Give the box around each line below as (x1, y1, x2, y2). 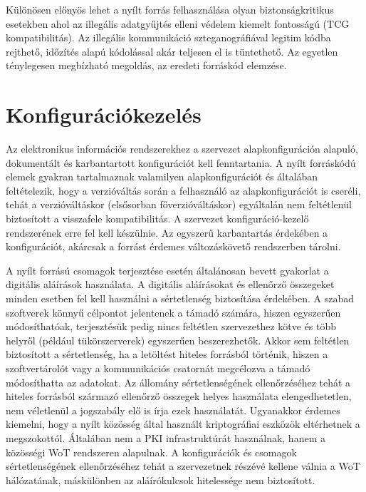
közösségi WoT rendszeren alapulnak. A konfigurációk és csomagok (6, 444, 297, 459)
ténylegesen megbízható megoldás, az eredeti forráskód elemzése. (6, 58, 287, 73)
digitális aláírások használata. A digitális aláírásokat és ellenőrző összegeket (6, 277, 335, 292)
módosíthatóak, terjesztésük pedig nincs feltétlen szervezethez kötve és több (6, 319, 337, 334)
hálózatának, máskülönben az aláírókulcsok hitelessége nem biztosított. (6, 472, 315, 487)
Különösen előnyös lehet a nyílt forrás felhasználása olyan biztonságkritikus (6, 2, 334, 16)
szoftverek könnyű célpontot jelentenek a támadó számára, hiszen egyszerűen (6, 304, 341, 319)
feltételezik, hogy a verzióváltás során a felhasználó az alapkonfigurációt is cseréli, (6, 183, 361, 198)
